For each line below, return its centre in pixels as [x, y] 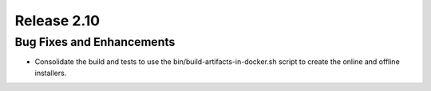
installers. [51, 73]
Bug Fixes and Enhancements [95, 42]
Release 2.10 [57, 21]
